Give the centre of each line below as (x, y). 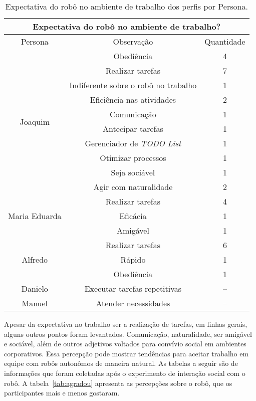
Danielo (35, 288)
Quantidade (225, 41)
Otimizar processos (133, 158)
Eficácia (133, 216)
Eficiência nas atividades (133, 99)
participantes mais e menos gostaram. (62, 393)
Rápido (133, 259)
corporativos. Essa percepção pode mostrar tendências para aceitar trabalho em (126, 353)
